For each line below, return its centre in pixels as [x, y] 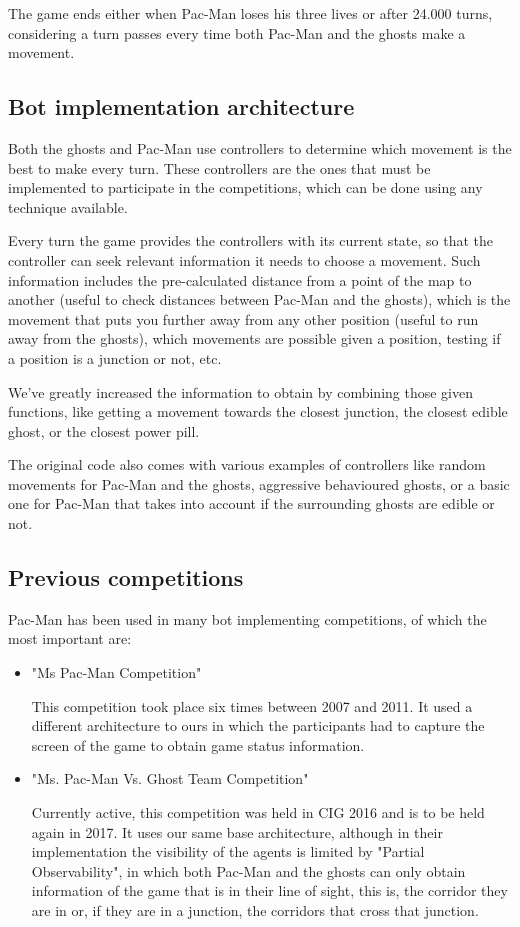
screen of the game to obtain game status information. [198, 744]
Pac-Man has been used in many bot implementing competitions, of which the [247, 618]
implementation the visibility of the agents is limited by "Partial [228, 851]
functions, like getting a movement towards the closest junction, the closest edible [258, 411]
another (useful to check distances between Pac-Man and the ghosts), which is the [259, 299]
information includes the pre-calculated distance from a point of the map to [240, 279]
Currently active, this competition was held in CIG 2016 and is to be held [258, 812]
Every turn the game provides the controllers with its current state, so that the [251, 240]
